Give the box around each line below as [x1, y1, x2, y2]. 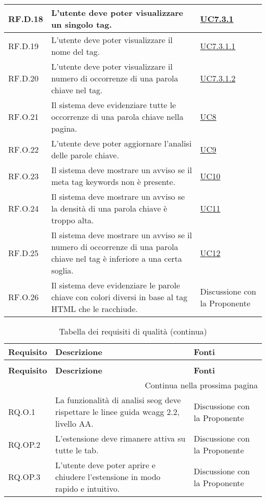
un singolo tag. [51, 18, 112, 30]
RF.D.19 [8, 39, 39, 52]
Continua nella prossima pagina [145, 379, 258, 391]
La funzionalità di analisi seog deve [55, 394, 181, 406]
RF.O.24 [8, 202, 39, 214]
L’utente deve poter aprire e [55, 459, 156, 471]
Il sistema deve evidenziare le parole [51, 279, 180, 291]
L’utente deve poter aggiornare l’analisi [51, 137, 192, 149]
